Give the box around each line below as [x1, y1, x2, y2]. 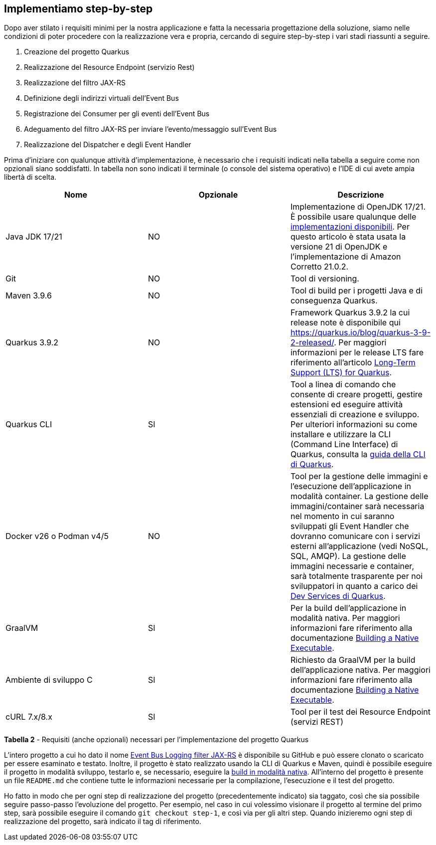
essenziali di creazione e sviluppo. [290, 409, 420, 420]
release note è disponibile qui [290, 317, 401, 328]
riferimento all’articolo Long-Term [290, 357, 416, 368]
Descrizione [337, 190, 384, 200]
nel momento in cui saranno [290, 511, 395, 522]
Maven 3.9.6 [5, 290, 52, 301]
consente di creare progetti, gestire [290, 389, 423, 400]
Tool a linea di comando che [290, 379, 396, 390]
